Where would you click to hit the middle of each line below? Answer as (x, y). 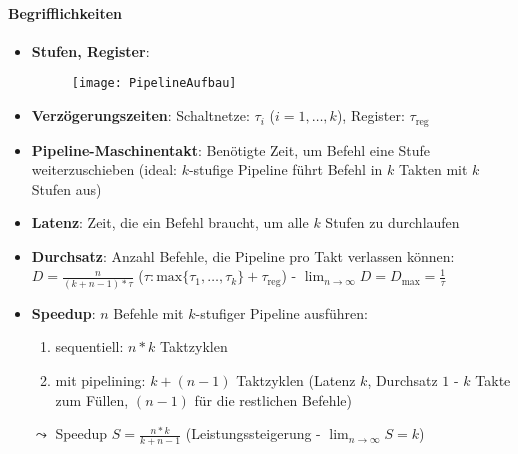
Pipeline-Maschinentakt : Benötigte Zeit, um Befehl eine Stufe (231, 149)
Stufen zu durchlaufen (392, 222)
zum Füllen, (92, 399)
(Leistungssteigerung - (253, 433)
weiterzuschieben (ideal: (104, 169)
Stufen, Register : (90, 50)
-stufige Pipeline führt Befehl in (285, 169)
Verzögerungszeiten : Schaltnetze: (140, 115)
